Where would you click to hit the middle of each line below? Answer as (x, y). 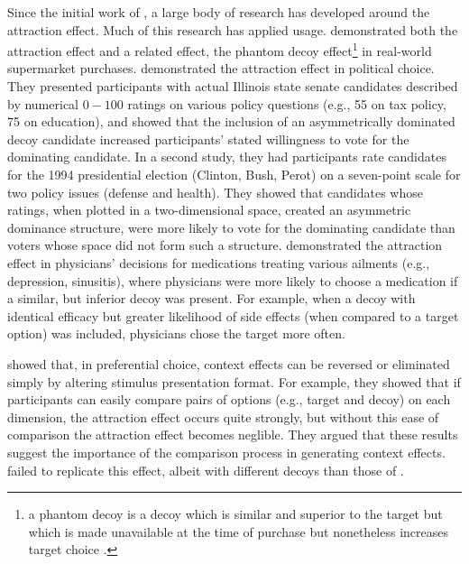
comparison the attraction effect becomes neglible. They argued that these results (233, 435)
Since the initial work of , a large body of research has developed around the (219, 12)
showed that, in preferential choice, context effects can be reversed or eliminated (229, 363)
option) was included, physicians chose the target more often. (176, 333)
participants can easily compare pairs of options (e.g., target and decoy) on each (229, 399)
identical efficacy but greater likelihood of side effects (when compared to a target (233, 315)
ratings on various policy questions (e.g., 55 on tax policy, (287, 103)
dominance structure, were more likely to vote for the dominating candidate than (231, 227)
